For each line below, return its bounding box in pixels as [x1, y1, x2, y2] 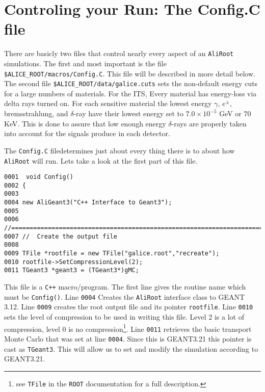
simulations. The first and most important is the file [4, 58, 167, 68]
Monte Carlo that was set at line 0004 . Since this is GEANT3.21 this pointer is [4, 333, 252, 344]
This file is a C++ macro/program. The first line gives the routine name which [4, 281, 246, 292]
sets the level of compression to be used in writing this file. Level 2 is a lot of [4, 311, 244, 322]
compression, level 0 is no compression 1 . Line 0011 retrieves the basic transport [4, 322, 252, 334]
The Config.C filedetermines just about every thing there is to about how [4, 145, 235, 155]
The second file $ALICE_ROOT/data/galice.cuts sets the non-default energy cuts [4, 78, 258, 89]
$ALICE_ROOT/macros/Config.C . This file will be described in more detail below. [4, 68, 255, 79]
